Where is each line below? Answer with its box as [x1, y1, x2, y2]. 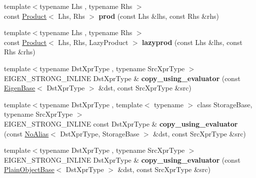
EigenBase [4, 83, 36, 93]
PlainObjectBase [4, 164, 54, 175]
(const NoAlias [4, 128, 49, 138]
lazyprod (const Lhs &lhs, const [142, 37, 243, 47]
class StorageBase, [197, 99, 253, 109]
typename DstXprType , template [40, 99, 143, 109]
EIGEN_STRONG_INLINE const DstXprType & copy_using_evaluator [4, 118, 238, 129]
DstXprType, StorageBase [60, 128, 139, 138]
